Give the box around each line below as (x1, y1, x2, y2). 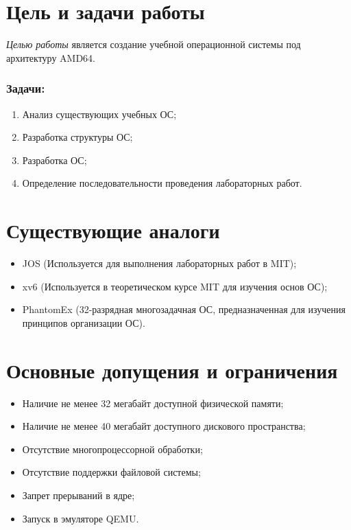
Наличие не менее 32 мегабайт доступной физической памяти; (22, 395, 284, 410)
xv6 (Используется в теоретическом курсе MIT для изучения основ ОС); (22, 279, 328, 293)
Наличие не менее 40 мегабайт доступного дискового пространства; (22, 419, 306, 433)
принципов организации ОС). (22, 315, 145, 330)
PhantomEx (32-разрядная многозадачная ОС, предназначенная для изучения (22, 302, 346, 316)
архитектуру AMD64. (6, 50, 95, 65)
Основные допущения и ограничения (6, 356, 338, 384)
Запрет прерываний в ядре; (22, 487, 135, 502)
